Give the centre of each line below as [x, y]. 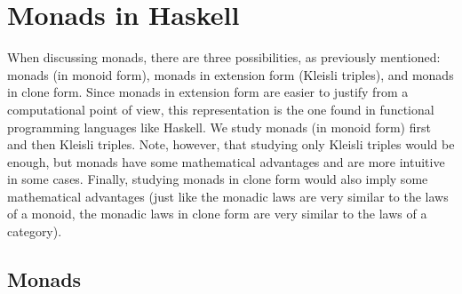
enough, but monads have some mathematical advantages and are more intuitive [226, 161]
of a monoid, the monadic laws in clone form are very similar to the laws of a [217, 214]
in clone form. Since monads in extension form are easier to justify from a [208, 92]
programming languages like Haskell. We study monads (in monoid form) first [219, 127]
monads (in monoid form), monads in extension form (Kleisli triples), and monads [231, 74]
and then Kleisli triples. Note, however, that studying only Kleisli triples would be [231, 144]
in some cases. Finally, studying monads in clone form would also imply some [218, 179]
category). [35, 231]
